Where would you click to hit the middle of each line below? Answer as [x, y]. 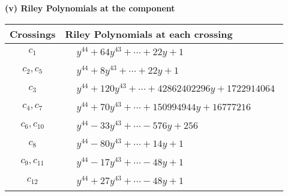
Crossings [33, 34]
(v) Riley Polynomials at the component [90, 8]
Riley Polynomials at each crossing [149, 34]
